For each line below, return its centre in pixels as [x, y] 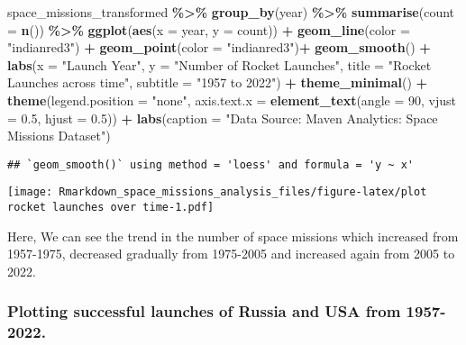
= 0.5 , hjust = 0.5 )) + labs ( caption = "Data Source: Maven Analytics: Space [223, 118]
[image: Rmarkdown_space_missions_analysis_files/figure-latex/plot [217, 192]
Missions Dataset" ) [59, 136]
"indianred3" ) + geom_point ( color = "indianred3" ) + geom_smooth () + [219, 47]
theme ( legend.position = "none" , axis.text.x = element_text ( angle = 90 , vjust [232, 100]
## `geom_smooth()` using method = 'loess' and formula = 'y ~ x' [211, 164]
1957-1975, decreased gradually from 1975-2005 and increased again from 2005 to [231, 254]
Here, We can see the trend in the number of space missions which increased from [233, 236]
